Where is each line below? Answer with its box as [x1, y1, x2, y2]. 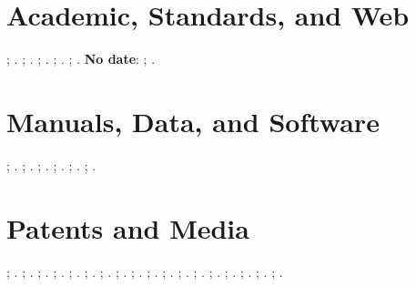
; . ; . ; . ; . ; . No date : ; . [6, 49, 156, 68]
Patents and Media [6, 209, 249, 246]
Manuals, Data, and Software [6, 102, 380, 139]
